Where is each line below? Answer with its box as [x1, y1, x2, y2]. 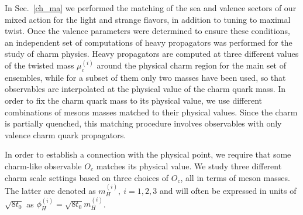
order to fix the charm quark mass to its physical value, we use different [5, 94, 262, 106]
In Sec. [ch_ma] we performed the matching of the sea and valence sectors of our [5, 2, 297, 13]
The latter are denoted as [5, 184, 96, 196]
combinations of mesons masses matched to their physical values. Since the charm [5, 105, 298, 118]
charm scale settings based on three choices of [5, 171, 169, 183]
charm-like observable [5, 159, 82, 172]
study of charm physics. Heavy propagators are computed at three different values [5, 47, 299, 60]
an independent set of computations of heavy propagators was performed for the [5, 36, 292, 48]
